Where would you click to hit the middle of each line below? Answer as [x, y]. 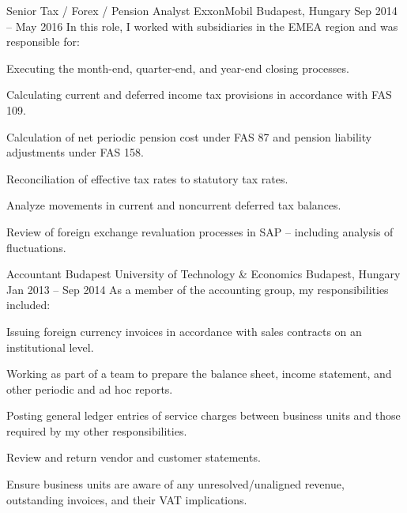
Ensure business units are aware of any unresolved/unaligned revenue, [175, 484]
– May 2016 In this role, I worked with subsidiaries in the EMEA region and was [202, 26]
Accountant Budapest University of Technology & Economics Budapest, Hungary [203, 274]
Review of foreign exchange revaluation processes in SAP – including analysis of [200, 231]
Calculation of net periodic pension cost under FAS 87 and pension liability [189, 136]
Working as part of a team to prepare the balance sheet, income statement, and [199, 373]
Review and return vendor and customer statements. [134, 457]
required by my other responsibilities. [97, 430]
